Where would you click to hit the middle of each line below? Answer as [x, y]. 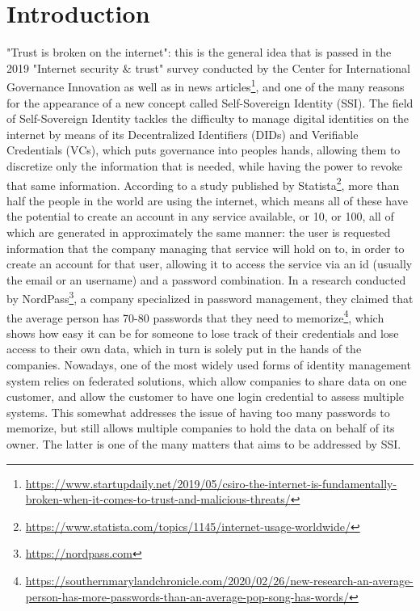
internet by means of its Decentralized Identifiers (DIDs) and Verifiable [183, 134]
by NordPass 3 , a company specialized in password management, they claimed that [210, 297]
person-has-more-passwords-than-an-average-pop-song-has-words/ [187, 596]
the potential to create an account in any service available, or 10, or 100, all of [200, 216]
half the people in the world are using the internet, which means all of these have [207, 200]
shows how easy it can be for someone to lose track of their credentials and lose [203, 333]
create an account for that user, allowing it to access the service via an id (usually [210, 264]
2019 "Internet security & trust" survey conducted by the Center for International [208, 67]
